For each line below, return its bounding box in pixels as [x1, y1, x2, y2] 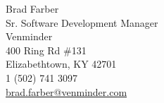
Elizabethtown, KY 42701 [6, 56, 117, 71]
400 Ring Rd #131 [6, 42, 87, 57]
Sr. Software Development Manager [6, 15, 158, 30]
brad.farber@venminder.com [6, 84, 127, 99]
